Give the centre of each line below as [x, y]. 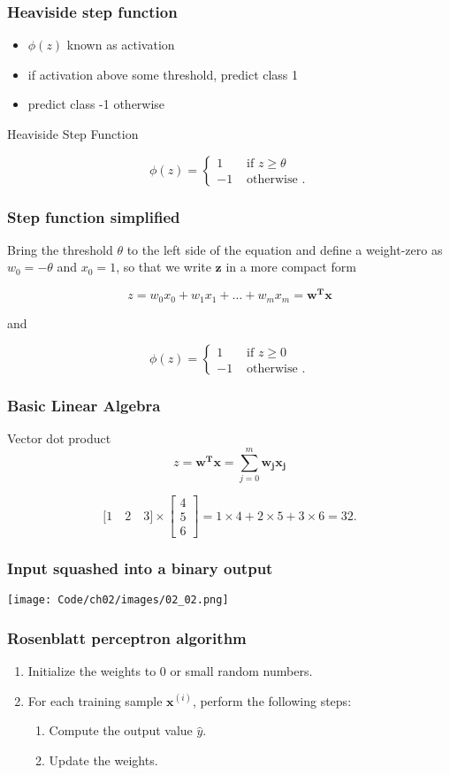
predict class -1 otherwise [96, 104]
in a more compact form [291, 267]
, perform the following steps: [272, 700]
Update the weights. [103, 760]
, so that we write [164, 267]
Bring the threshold [60, 249]
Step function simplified [94, 216]
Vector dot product [59, 438]
